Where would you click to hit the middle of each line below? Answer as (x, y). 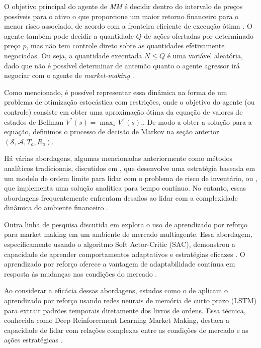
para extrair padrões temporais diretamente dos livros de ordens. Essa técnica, (125, 310)
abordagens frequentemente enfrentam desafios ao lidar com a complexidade (121, 197)
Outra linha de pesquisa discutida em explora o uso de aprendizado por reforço (126, 224)
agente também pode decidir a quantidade (69, 35)
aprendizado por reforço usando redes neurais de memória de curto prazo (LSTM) (130, 300)
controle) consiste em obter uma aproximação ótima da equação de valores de (123, 111)
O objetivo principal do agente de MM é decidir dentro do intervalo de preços (123, 6)
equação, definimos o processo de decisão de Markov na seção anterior (112, 132)
